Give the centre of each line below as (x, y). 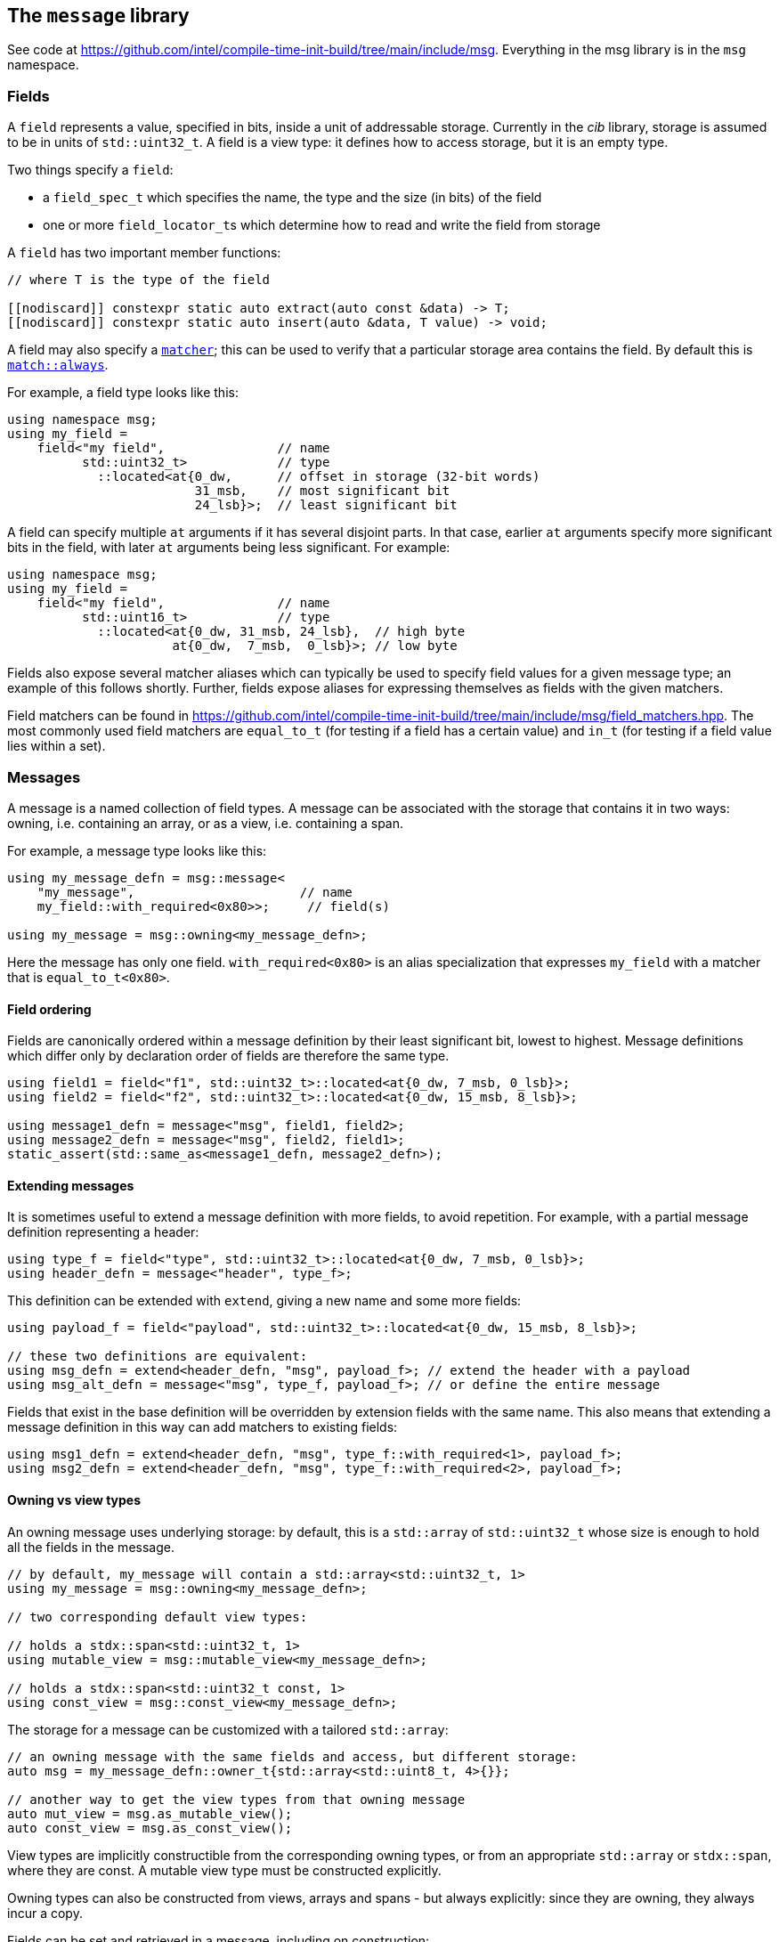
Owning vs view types (74, 1499)
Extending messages (71, 1185)
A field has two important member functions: (144, 253)
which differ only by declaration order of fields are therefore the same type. (228, 1056)
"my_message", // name (195, 892)
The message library (98, 16)
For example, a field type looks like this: (123, 393)
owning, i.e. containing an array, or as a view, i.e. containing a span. (206, 823)
